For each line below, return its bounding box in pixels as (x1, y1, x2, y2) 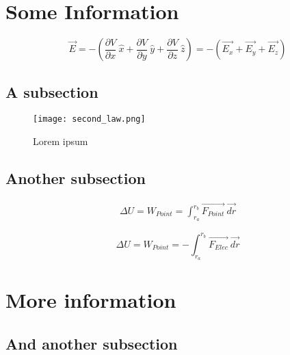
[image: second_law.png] (33, 114, 146, 124)
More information (5, 286, 176, 314)
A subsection (5, 81, 98, 102)
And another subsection (5, 332, 178, 354)
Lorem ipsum (33, 133, 88, 148)
